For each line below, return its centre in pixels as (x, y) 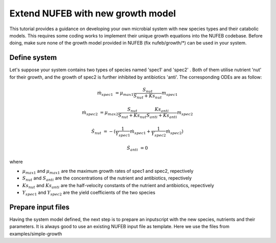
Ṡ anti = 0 (137, 149)
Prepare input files (40, 207)
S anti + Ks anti (162, 116)
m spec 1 (170, 94)
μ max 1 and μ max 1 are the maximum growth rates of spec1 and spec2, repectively (108, 171)
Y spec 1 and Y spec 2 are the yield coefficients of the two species (89, 193)
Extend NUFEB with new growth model (93, 13)
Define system (33, 58)
